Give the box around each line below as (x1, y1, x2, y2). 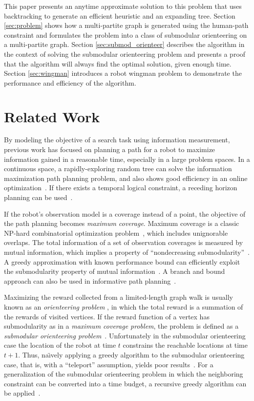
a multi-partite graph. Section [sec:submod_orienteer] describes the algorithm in (4, 39, 245, 49)
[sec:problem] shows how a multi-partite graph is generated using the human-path (4, 20, 249, 30)
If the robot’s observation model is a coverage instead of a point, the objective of (4, 208, 246, 219)
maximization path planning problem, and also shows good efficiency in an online (4, 173, 248, 183)
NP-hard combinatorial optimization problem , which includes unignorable (4, 227, 228, 238)
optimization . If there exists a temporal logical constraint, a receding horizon (4, 182, 237, 193)
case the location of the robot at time (4, 340, 116, 350)
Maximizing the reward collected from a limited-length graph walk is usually (4, 292, 233, 302)
